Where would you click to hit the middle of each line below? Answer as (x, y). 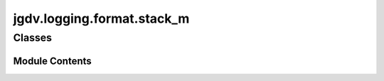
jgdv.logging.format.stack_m (101, 18)
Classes (33, 38)
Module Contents (52, 61)
